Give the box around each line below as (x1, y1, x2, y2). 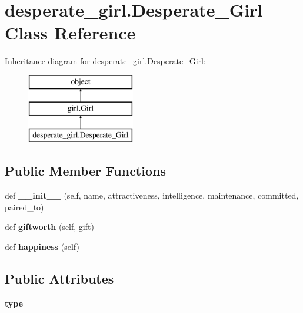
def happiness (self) (5, 240, 79, 252)
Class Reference (5, 21, 136, 45)
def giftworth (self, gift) (5, 220, 94, 233)
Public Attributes (5, 269, 114, 287)
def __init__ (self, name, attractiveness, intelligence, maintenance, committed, (5, 189, 299, 202)
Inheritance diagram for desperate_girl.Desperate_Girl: (5, 55, 206, 67)
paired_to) (5, 200, 44, 213)
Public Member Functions (5, 162, 166, 180)
